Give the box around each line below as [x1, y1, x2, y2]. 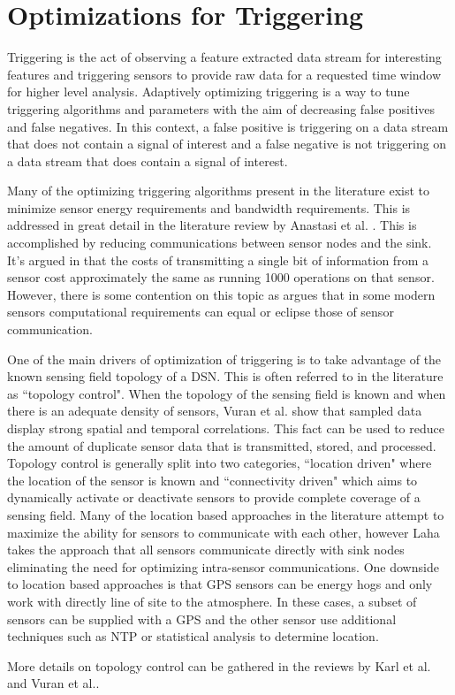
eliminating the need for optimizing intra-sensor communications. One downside [7, 557, 439, 576]
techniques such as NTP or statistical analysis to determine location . [7, 627, 379, 645]
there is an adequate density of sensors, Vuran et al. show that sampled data [7, 401, 422, 420]
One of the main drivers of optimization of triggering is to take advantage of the [7, 349, 442, 368]
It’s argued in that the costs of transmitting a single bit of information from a [7, 250, 428, 269]
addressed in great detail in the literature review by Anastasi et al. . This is [7, 216, 417, 234]
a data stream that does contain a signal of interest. [7, 151, 288, 170]
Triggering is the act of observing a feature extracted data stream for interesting [7, 48, 442, 66]
